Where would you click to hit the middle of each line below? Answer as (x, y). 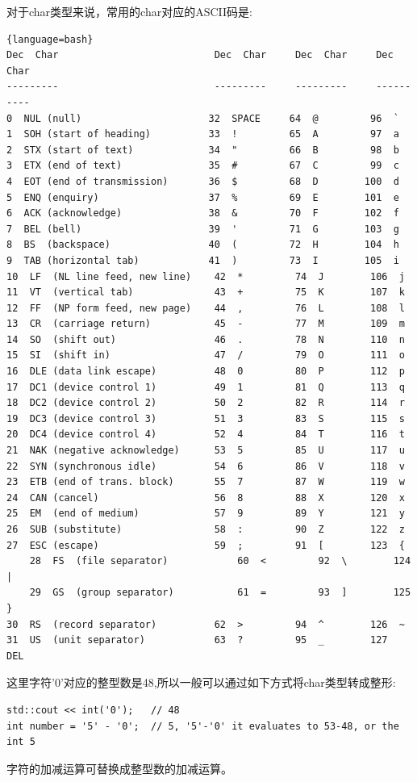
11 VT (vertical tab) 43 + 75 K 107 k (206, 293)
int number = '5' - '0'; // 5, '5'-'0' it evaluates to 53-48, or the (203, 726)
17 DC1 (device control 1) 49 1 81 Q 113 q (206, 387)
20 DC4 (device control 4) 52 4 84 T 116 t (206, 435)
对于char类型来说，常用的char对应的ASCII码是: (129, 11)
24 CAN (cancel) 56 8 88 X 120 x (206, 498)
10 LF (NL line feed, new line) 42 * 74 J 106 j (206, 276)
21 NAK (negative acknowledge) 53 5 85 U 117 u (206, 451)
